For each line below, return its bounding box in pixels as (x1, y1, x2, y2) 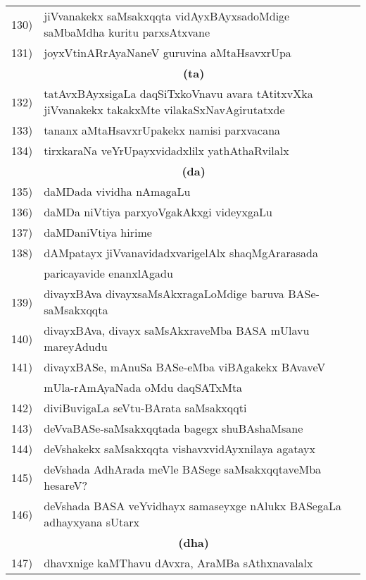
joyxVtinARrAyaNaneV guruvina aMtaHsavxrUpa (44, 44, 291, 61)
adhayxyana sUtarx (44, 514, 139, 530)
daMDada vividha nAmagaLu (44, 183, 191, 199)
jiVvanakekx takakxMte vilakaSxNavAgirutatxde (44, 101, 285, 118)
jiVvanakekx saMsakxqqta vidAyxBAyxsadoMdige (44, 8, 290, 24)
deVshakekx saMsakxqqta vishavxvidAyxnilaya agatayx (44, 440, 315, 457)
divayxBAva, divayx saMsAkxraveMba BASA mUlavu (44, 322, 310, 338)
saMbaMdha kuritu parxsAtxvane (44, 24, 210, 40)
